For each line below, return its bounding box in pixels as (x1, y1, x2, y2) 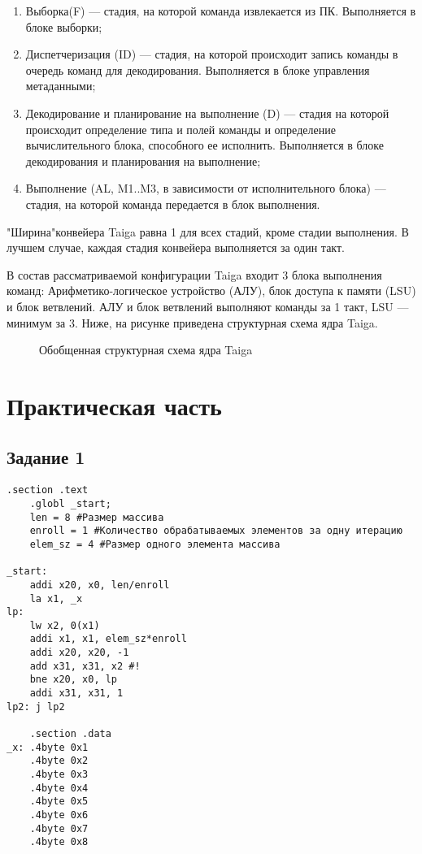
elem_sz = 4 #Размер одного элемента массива (29, 538, 281, 550)
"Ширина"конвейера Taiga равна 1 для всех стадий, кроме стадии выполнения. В (7, 223, 409, 240)
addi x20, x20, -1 (29, 647, 129, 659)
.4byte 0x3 (29, 769, 89, 781)
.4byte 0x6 (29, 809, 89, 821)
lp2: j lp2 (7, 700, 65, 713)
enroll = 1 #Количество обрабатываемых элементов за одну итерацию (29, 525, 402, 537)
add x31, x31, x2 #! (29, 660, 141, 672)
